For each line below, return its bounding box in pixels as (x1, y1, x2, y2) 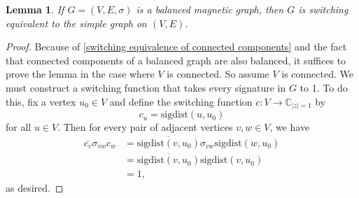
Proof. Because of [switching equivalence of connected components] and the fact (6, 39, 347, 54)
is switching (298, 2, 349, 16)
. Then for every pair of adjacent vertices (57, 120, 233, 134)
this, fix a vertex (6, 94, 76, 108)
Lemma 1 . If (6, 2, 64, 16)
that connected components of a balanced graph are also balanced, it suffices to (6, 52, 346, 67)
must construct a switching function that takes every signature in (6, 80, 286, 94)
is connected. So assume (167, 66, 269, 81)
